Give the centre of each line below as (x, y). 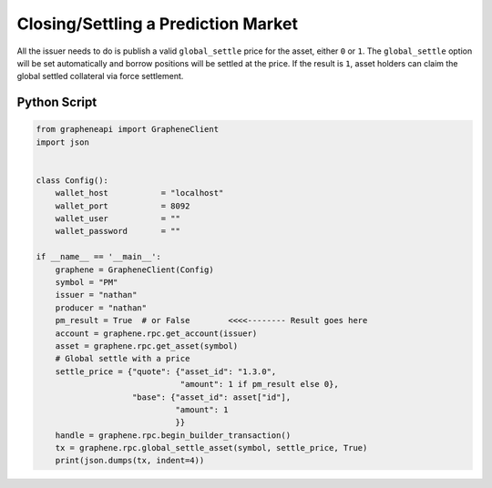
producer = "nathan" (101, 308)
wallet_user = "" (118, 219)
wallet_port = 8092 (123, 206)
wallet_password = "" (118, 231)
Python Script (57, 102)
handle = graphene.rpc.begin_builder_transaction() (173, 435)
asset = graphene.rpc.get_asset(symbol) (147, 346)
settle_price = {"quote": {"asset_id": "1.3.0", (166, 371)
